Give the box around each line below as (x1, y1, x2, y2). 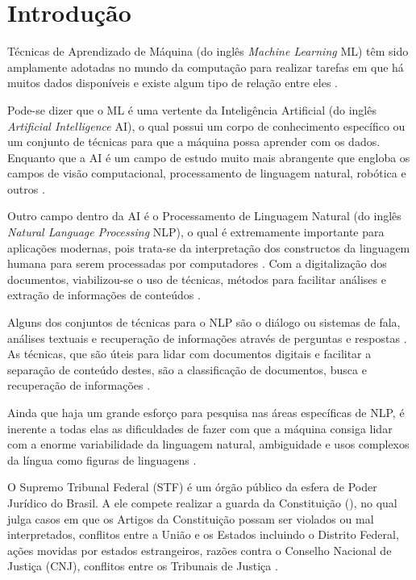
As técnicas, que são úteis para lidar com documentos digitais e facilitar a (7, 345, 372, 362)
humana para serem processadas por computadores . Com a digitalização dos (7, 255, 387, 272)
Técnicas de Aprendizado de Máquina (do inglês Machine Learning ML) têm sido (7, 43, 409, 60)
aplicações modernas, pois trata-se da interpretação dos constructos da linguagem (7, 239, 410, 256)
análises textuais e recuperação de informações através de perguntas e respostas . (7, 329, 407, 346)
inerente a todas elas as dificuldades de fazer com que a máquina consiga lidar (7, 419, 393, 436)
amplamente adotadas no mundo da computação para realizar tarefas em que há (7, 58, 404, 75)
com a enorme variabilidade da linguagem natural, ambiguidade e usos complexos (7, 436, 410, 453)
